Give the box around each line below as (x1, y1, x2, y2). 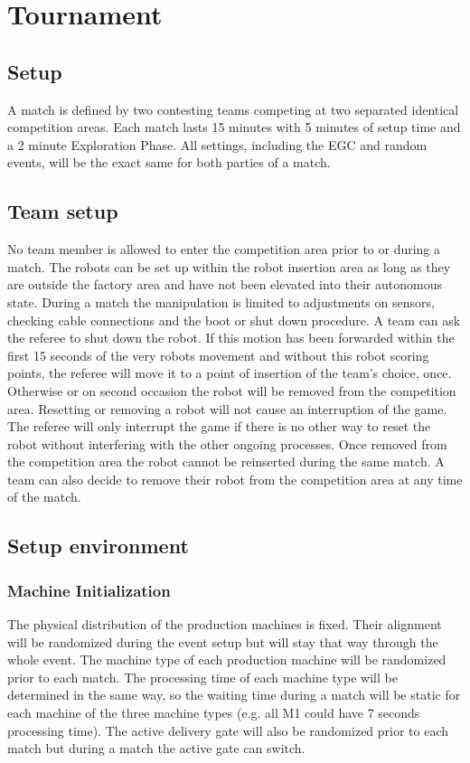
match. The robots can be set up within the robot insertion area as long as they (7, 257, 451, 276)
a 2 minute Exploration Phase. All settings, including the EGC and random (7, 135, 428, 154)
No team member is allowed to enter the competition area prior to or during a (7, 240, 441, 259)
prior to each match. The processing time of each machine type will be (7, 667, 398, 686)
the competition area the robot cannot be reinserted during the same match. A (7, 452, 445, 471)
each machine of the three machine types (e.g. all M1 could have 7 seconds (7, 703, 420, 722)
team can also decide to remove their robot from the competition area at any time (7, 469, 463, 488)
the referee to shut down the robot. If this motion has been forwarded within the (7, 328, 455, 347)
